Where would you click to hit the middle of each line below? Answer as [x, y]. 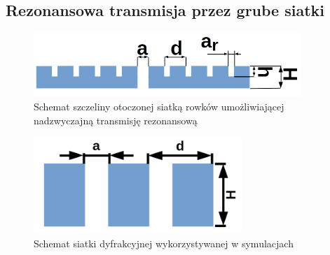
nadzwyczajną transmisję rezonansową [116, 120]
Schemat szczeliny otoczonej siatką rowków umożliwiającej [159, 106]
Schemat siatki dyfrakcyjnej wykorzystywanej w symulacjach [164, 243]
